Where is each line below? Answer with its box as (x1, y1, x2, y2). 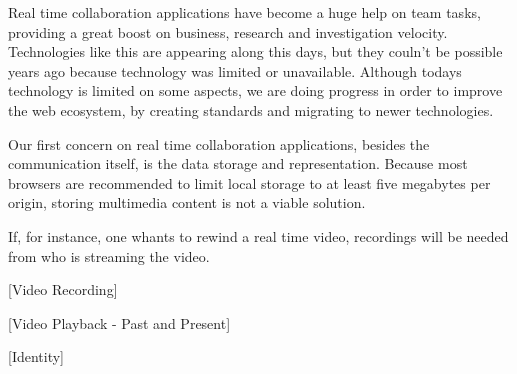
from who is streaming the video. (8, 245, 210, 266)
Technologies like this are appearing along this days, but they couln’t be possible (8, 41, 503, 62)
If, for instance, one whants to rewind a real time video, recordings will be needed (8, 225, 509, 246)
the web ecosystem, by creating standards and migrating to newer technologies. (8, 99, 494, 120)
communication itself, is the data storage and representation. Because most (8, 153, 468, 174)
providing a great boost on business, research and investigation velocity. (8, 21, 448, 42)
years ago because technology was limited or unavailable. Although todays (8, 60, 462, 81)
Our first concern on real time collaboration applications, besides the (8, 133, 430, 154)
